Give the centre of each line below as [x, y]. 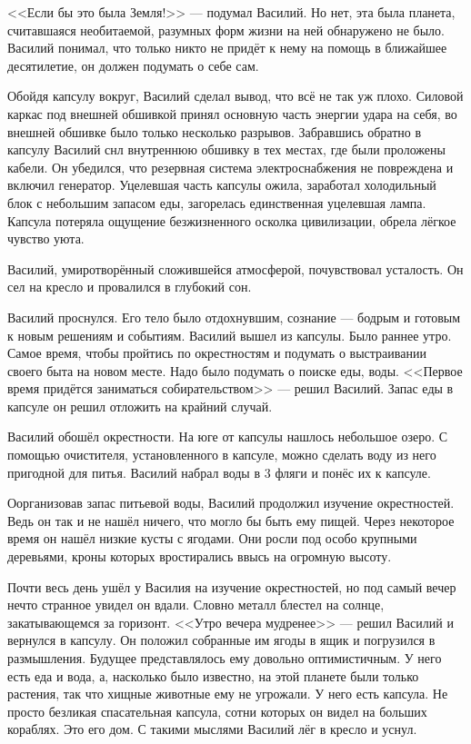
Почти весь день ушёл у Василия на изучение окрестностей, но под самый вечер [232, 586]
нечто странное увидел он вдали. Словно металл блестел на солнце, [196, 605]
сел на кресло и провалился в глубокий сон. [130, 287]
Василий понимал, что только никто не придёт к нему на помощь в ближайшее [227, 48]
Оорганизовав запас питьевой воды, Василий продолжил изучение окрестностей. [231, 503]
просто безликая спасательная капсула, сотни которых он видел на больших [217, 711]
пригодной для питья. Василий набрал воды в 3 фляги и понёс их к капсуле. [219, 472]
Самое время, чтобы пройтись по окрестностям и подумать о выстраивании [217, 353]
